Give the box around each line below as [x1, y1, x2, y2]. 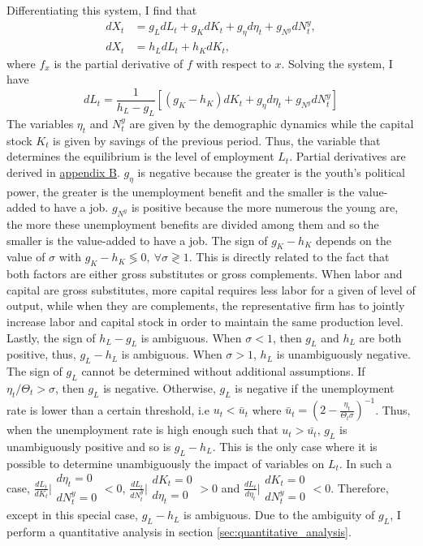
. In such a [339, 454, 392, 471]
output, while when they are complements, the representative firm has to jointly [6, 297, 405, 314]
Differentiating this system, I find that [6, 2, 197, 18]
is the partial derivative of [54, 54, 183, 71]
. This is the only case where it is [212, 437, 378, 454]
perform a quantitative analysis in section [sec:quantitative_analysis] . [6, 523, 352, 540]
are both [359, 329, 402, 346]
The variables [6, 114, 74, 131]
